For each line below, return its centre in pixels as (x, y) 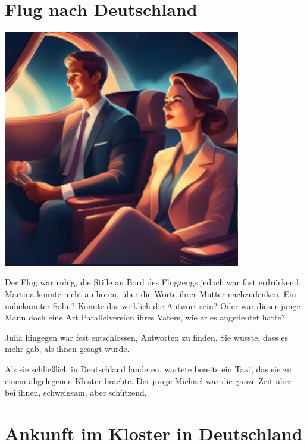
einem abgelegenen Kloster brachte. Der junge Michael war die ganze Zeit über (148, 380)
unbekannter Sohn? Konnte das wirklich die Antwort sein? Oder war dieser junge (153, 305)
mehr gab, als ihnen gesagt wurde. (67, 349)
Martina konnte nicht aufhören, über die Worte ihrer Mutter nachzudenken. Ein (151, 294)
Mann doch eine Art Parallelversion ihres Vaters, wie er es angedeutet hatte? (145, 317)
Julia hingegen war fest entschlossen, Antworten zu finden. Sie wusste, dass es (147, 337)
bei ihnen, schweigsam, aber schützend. (76, 392)
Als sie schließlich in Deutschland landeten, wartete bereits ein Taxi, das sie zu (148, 368)
